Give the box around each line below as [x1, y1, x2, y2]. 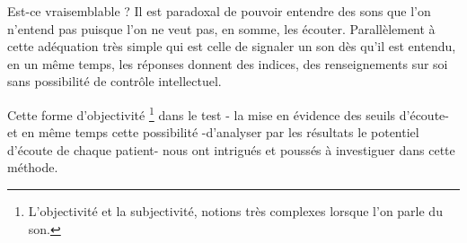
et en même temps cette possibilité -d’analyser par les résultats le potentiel [7, 123, 419, 142]
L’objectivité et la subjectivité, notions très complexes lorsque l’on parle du [28, 202, 443, 220]
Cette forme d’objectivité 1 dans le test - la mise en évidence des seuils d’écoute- [7, 102, 449, 124]
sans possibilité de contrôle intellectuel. [7, 72, 222, 91]
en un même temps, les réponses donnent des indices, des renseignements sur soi [7, 54, 448, 73]
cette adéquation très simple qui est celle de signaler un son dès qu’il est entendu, [7, 37, 456, 56]
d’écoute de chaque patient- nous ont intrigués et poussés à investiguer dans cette [7, 140, 455, 159]
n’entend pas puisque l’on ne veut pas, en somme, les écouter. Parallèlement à [7, 19, 436, 38]
